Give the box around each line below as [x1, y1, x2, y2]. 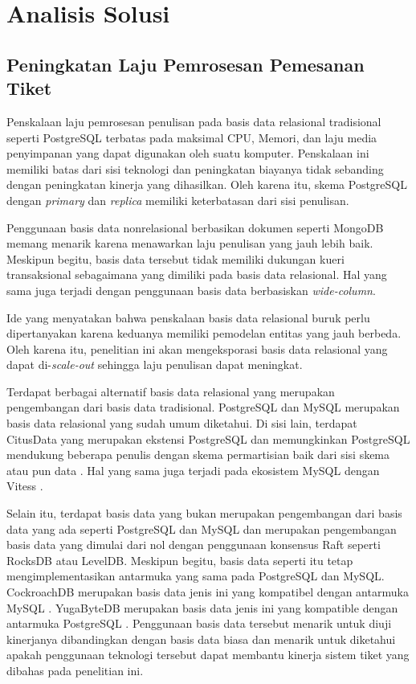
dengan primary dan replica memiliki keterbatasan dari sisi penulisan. [6, 191, 349, 208]
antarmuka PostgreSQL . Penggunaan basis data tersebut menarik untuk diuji [6, 615, 392, 632]
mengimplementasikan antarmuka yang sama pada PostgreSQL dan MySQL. [6, 567, 385, 584]
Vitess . [6, 477, 43, 494]
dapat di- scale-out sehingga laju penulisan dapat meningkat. [6, 356, 303, 373]
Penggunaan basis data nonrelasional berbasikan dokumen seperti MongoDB [6, 219, 384, 236]
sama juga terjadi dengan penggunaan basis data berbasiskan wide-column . [6, 281, 376, 298]
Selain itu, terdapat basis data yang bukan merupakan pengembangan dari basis [6, 505, 402, 522]
